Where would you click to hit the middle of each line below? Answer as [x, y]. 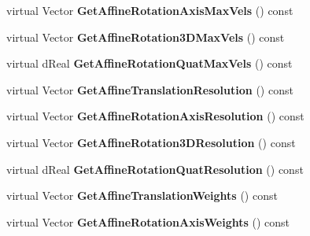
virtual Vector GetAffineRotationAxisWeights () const [148, 221]
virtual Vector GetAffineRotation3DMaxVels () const [146, 37]
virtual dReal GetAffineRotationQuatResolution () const [155, 169]
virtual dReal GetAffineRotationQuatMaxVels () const [149, 63]
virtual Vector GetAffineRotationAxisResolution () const [155, 116]
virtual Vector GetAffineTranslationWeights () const [142, 195]
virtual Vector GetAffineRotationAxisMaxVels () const [150, 10]
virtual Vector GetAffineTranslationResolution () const [150, 89]
